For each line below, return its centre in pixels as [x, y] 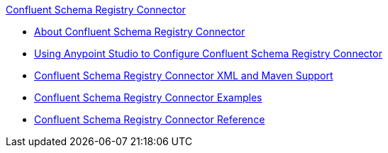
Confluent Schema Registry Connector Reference [150, 119]
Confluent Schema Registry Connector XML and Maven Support [184, 75]
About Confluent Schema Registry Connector [140, 32]
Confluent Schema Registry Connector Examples [148, 97]
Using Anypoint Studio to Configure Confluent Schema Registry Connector [208, 53]
